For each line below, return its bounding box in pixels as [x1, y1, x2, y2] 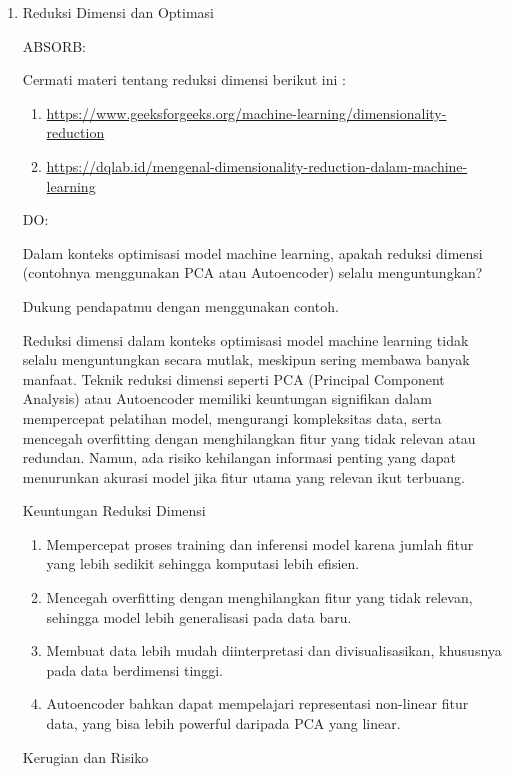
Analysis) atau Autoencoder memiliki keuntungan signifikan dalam [22, 388, 432, 409]
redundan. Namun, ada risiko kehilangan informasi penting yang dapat [22, 447, 456, 468]
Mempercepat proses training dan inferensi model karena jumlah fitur [46, 533, 474, 554]
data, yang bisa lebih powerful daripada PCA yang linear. [46, 713, 401, 734]
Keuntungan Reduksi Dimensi [22, 500, 206, 521]
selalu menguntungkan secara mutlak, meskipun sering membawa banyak [22, 349, 470, 370]
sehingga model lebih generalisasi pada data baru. [46, 606, 352, 627]
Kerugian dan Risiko [22, 746, 149, 767]
